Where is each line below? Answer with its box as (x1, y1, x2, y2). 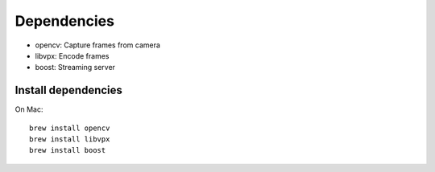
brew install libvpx (29, 135, 110, 144)
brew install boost (29, 145, 106, 155)
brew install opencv (29, 123, 110, 133)
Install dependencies (14, 84, 122, 97)
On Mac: (14, 104, 43, 114)
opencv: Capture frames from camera (35, 40, 161, 50)
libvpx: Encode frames (35, 51, 110, 60)
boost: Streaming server (35, 63, 116, 72)
